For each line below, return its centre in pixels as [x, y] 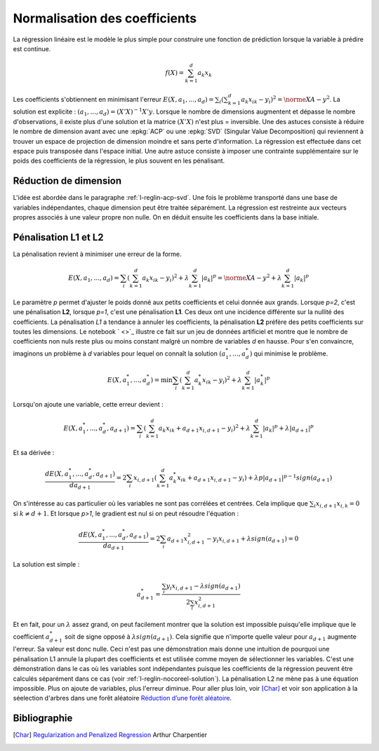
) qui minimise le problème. [289, 353]
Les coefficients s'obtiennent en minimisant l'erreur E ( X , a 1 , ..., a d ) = [113, 100]
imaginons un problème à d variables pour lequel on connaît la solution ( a [119, 353]
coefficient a [32, 636]
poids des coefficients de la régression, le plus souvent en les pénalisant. [119, 161]
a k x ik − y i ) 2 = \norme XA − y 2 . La [291, 100]
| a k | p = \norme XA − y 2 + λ [241, 278]
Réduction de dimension [67, 181]
